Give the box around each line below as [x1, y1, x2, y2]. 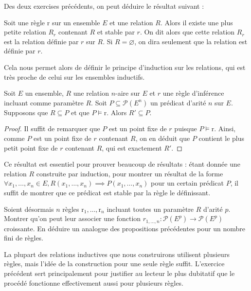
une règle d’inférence [162, 88, 224, 98]
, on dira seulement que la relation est [134, 36, 248, 46]
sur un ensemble [52, 17, 100, 27]
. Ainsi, [214, 123, 236, 134]
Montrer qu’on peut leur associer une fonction [4, 213, 141, 223]
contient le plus [198, 133, 244, 143]
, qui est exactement [102, 142, 162, 153]
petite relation [4, 27, 46, 37]
